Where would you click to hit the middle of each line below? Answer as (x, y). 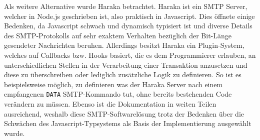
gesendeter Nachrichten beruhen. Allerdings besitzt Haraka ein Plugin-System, (124, 45)
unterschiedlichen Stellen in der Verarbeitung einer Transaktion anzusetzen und (126, 65)
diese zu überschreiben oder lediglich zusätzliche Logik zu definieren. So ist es (123, 74)
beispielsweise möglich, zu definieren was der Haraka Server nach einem (113, 84)
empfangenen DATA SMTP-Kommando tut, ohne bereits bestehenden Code (118, 94)
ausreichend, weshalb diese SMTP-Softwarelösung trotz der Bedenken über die (124, 113)
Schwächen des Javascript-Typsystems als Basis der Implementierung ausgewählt (128, 123)
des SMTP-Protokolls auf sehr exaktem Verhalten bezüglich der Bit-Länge (118, 35)
